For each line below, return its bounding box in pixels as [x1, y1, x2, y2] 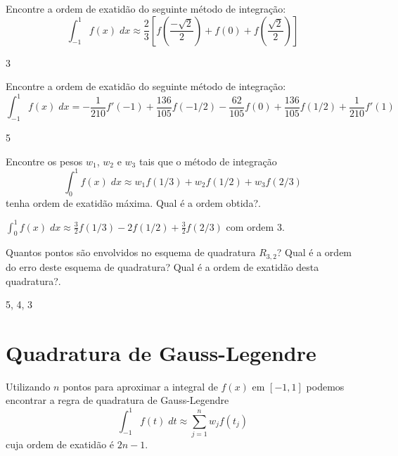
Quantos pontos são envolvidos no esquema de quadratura [6, 245, 256, 260]
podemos [306, 379, 345, 393]
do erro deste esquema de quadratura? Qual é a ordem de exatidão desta [6, 259, 319, 274]
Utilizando [6, 379, 51, 393]
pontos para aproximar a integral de [63, 379, 218, 393]
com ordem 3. [226, 219, 285, 234]
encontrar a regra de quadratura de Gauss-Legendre [6, 393, 229, 407]
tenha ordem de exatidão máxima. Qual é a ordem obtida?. [6, 195, 261, 210]
